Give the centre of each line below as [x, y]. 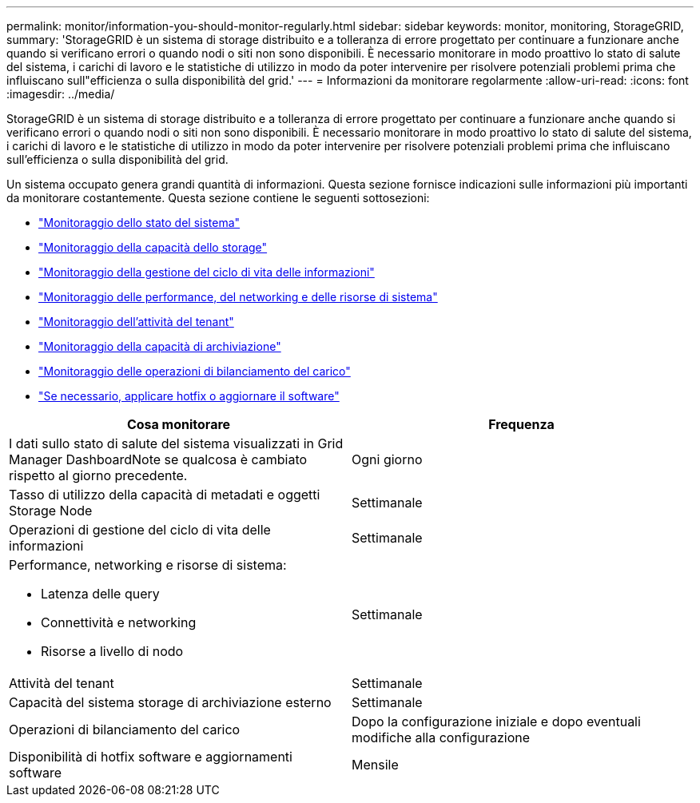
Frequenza [521, 424]
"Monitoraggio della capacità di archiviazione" [160, 346]
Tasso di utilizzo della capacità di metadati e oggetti [165, 495]
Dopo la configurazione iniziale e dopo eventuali [496, 722]
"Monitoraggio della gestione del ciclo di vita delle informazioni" [207, 272]
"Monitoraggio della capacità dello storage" [153, 247]
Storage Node [51, 511]
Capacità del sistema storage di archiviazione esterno [170, 702]
